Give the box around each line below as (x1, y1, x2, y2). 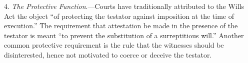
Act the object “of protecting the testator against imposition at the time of (4, 10, 234, 21)
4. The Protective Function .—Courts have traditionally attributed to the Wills (4, 1, 244, 11)
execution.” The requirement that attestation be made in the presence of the (4, 20, 238, 31)
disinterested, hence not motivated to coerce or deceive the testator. (4, 49, 212, 60)
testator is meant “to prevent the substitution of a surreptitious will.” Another (4, 30, 244, 40)
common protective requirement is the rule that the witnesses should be (4, 40, 224, 50)
